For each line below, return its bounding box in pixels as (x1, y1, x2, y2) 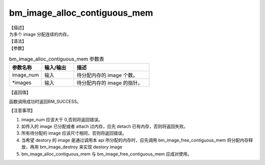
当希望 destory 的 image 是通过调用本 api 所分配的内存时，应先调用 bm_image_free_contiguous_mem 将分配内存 (21, 137, 249, 143)
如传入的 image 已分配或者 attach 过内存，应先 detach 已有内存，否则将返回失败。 (21, 123, 188, 130)
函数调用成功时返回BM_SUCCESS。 (9, 98, 81, 104)
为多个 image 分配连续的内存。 (9, 31, 72, 37)
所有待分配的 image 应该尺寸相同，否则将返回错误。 (21, 130, 127, 136)
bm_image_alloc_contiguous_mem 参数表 (9, 55, 105, 62)
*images (12, 79, 32, 86)
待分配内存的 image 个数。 (77, 72, 138, 79)
